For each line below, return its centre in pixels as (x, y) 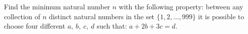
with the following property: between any (181, 6)
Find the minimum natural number (57, 6)
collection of (22, 16)
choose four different (35, 26)
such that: (112, 26)
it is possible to (221, 16)
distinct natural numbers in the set (102, 16)
